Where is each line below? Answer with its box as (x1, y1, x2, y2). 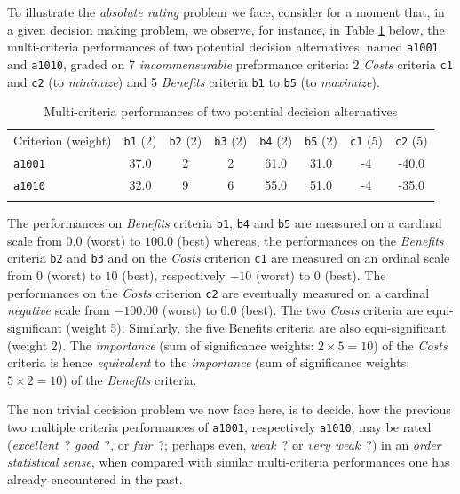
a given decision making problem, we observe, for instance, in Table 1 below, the (7, 20, 445, 38)
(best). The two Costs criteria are (241, 301, 424, 319)
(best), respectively (122, 266, 226, 285)
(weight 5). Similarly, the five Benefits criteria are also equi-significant (66, 318, 447, 336)
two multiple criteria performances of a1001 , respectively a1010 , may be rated (7, 417, 432, 435)
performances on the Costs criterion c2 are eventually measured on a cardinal (7, 283, 430, 302)
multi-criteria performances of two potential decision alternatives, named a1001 (7, 37, 439, 56)
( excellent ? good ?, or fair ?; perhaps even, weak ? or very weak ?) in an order (7, 435, 441, 453)
